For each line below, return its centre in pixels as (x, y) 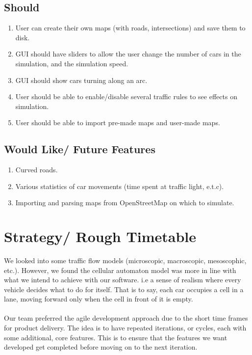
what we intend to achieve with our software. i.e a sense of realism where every (123, 280)
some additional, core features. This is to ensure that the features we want (116, 337)
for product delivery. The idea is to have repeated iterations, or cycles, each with (125, 328)
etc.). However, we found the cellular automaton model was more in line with (120, 270)
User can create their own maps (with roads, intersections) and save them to (130, 28)
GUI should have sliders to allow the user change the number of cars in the (128, 54)
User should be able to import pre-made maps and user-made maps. (118, 123)
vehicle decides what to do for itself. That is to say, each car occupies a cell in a (124, 289)
